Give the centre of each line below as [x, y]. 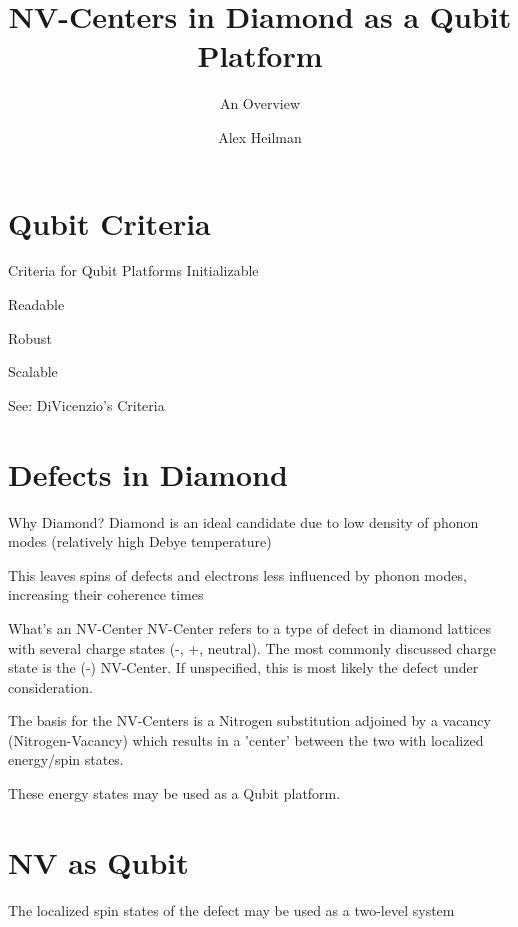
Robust [30, 337]
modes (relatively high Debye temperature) [140, 541]
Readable [36, 304]
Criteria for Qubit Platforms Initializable [133, 270]
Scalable [33, 371]
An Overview [260, 103]
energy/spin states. [66, 759]
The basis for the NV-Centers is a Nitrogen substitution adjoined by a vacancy [249, 720]
